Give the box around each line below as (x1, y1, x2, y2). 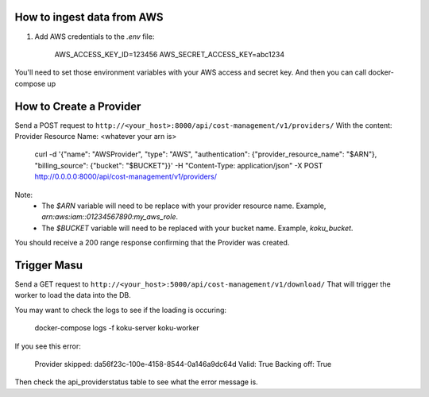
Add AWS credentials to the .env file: (34, 32, 155, 41)
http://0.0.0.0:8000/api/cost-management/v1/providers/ (34, 172, 218, 182)
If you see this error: (14, 341, 81, 351)
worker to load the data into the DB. (14, 291, 131, 300)
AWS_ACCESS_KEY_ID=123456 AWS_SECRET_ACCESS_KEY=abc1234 (54, 49, 285, 59)
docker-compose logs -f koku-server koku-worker (34, 323, 200, 333)
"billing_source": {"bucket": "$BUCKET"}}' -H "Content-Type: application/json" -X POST (34, 160, 323, 170)
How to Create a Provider (14, 99, 141, 113)
